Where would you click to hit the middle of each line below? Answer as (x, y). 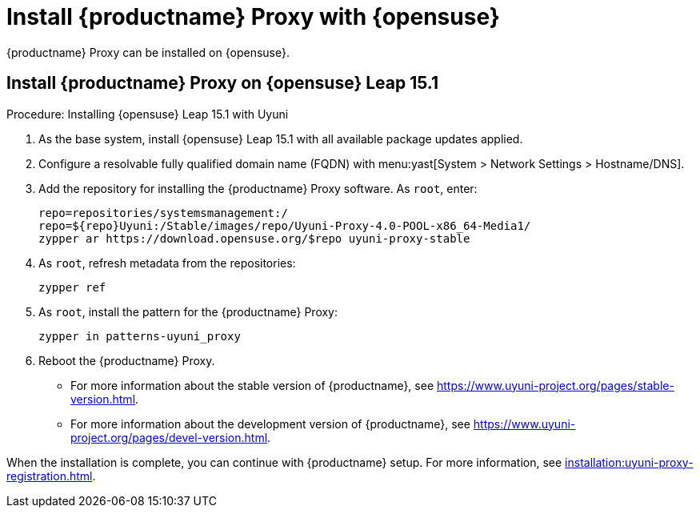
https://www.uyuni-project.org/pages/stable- (556, 385)
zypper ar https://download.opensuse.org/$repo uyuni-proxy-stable (254, 238)
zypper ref (72, 287)
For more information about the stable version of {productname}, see (252, 385)
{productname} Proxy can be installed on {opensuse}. (148, 52)
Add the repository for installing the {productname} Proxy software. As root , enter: (258, 188)
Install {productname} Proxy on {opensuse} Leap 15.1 (223, 83)
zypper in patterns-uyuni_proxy (140, 336)
